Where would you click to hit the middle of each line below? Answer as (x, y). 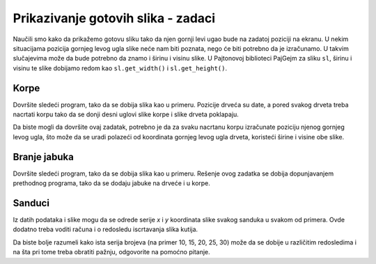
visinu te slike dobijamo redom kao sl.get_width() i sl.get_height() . (120, 68)
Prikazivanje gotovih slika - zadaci (114, 18)
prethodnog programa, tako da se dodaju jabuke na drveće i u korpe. (111, 183)
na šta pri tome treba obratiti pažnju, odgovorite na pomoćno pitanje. (111, 252)
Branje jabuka (44, 157)
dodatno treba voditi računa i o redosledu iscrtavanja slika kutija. (105, 229)
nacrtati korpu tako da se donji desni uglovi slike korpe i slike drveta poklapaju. (126, 114)
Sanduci (31, 203)
